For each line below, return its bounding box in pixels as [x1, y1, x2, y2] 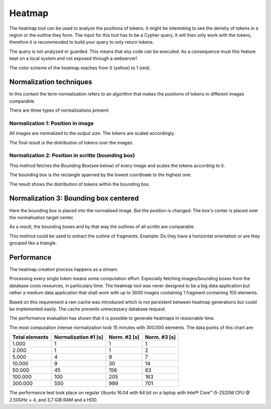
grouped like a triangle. [9, 240, 57, 246]
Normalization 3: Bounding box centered [9, 194, 139, 203]
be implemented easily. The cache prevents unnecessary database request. [9, 306, 167, 312]
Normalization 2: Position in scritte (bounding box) [9, 152, 135, 159]
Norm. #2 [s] [108, 334, 140, 341]
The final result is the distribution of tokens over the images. [9, 139, 134, 145]
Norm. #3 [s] [145, 334, 176, 341]
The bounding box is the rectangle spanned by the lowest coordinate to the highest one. [9, 172, 192, 178]
